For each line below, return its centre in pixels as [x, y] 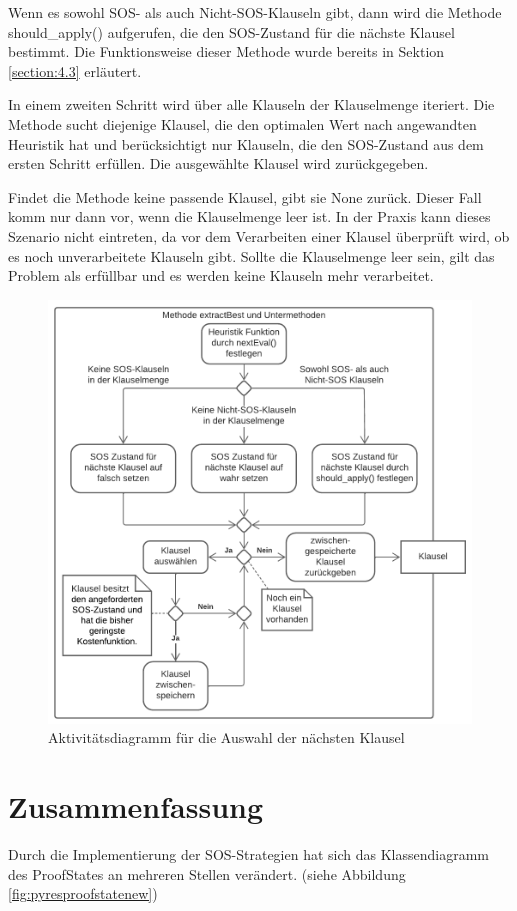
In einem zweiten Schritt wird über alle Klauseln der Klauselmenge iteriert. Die [251, 104]
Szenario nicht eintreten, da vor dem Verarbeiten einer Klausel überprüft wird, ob [259, 235]
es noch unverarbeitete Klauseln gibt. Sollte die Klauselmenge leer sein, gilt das [251, 255]
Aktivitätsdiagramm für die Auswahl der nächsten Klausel [226, 737]
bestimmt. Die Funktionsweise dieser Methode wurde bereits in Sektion [226, 51]
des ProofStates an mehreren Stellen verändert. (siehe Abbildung [207, 873]
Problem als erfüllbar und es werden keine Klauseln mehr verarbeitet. [221, 275]
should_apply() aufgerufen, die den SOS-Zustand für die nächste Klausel [231, 31]
